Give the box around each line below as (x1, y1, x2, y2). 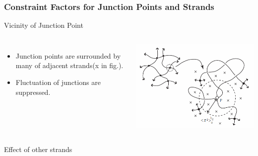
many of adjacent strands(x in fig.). (15, 60, 124, 71)
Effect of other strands (4, 144, 72, 154)
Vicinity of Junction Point (4, 20, 83, 30)
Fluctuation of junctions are (15, 77, 101, 87)
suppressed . (15, 86, 51, 97)
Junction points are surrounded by (15, 50, 121, 61)
